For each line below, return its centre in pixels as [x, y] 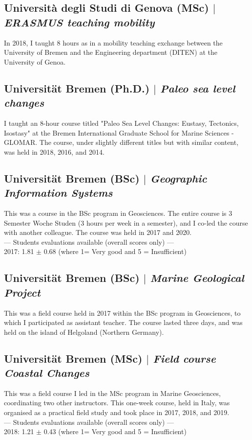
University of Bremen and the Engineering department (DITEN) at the [111, 52]
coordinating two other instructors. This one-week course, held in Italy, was [117, 403]
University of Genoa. [35, 61]
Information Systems [58, 193]
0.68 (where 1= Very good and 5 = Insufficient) [115, 251]
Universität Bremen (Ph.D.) [77, 88]
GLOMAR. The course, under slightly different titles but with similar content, [121, 142]
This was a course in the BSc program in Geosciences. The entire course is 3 [118, 213]
